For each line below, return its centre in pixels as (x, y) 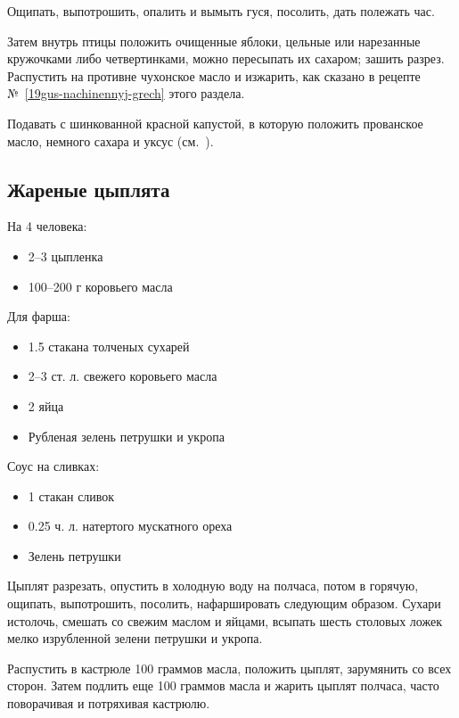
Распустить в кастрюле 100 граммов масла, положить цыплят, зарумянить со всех (229, 668)
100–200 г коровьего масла (100, 286)
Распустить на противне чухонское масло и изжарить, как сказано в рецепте (214, 75)
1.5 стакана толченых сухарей (109, 346)
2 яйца (46, 405)
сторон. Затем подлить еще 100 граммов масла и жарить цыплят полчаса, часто (223, 685)
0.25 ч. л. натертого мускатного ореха (130, 526)
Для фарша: (39, 316)
